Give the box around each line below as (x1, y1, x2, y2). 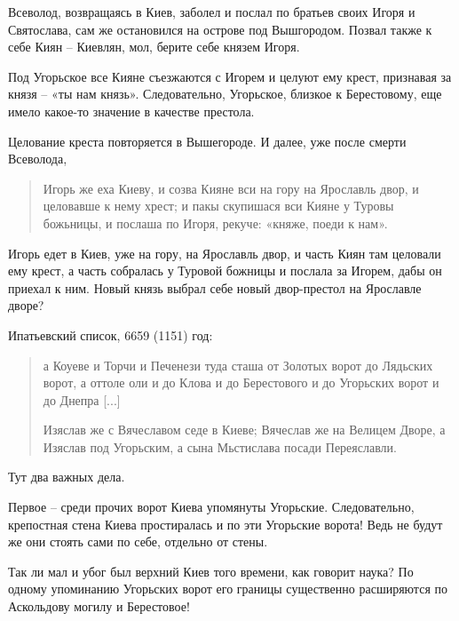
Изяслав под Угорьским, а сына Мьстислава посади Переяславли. (43, 437, 397, 456)
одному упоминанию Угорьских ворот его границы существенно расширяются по (8, 579, 447, 598)
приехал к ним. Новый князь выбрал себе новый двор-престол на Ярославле (8, 278, 422, 297)
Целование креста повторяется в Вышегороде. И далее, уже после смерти (8, 131, 407, 150)
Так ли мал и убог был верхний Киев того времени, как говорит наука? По (8, 561, 414, 580)
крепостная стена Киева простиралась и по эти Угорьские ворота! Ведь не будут (8, 514, 443, 533)
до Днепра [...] (43, 390, 121, 409)
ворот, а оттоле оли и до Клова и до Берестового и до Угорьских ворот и (43, 373, 439, 392)
